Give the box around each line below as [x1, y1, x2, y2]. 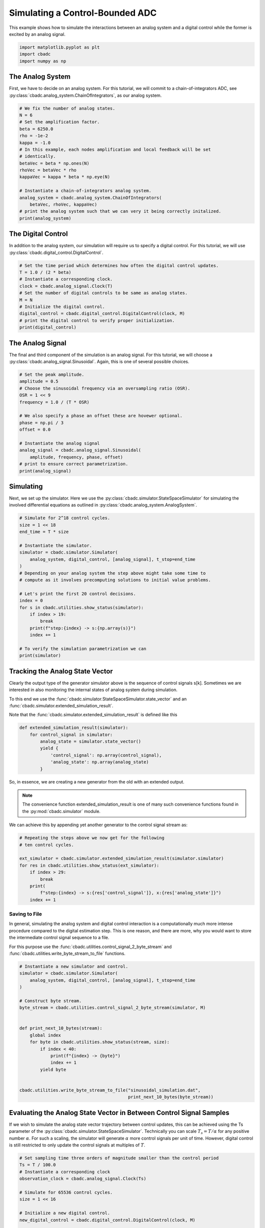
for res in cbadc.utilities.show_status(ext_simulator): [19, 863, 159, 868]
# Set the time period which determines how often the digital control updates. [19, 263, 219, 268]
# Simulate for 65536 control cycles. [19, 1190, 113, 1195]
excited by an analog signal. [9, 31, 66, 37]
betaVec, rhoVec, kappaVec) [29, 202, 98, 207]
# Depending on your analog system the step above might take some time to [19, 570, 206, 576]
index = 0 [19, 598, 43, 604]
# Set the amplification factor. [19, 119, 100, 125]
